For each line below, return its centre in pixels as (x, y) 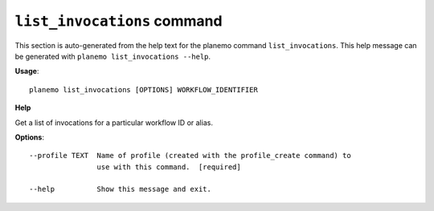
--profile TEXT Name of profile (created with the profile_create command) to (190, 156)
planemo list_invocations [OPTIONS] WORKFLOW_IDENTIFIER (144, 89)
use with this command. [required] (169, 167)
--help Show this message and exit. (121, 189)
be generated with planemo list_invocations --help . (113, 56)
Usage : (27, 71)
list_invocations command (119, 21)
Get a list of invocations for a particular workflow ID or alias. (114, 122)
